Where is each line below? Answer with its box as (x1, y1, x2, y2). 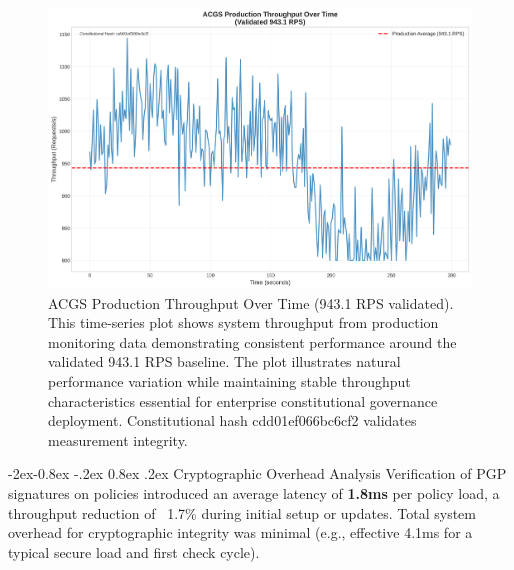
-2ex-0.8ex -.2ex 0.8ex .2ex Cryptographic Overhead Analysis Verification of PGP (8, 463, 507, 484)
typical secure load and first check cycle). (8, 541, 260, 562)
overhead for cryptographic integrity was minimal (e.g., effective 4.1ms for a (8, 522, 473, 543)
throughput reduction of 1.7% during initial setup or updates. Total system (8, 502, 476, 523)
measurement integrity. (48, 429, 188, 450)
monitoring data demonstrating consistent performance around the (48, 331, 457, 352)
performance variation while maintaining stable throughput (48, 370, 411, 391)
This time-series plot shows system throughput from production (48, 312, 439, 333)
